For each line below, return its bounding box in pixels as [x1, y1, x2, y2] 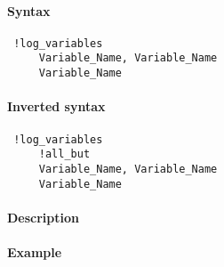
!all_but [38, 148, 91, 161]
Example [7, 242, 62, 261]
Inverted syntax [7, 97, 106, 116]
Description [7, 207, 80, 226]
